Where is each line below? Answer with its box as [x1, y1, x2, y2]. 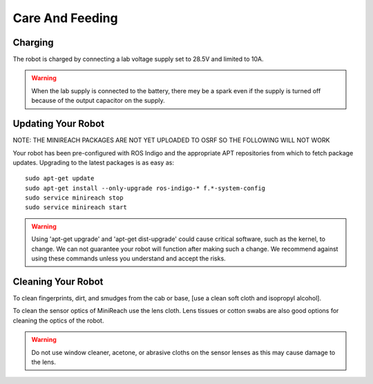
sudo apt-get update [25, 175, 95, 182]
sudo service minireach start [25, 204, 128, 211]
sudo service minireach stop [25, 194, 124, 202]
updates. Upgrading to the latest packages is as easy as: [12, 158, 174, 166]
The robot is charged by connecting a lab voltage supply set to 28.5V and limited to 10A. [12, 55, 264, 64]
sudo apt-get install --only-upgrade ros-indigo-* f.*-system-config [25, 184, 266, 192]
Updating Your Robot [12, 118, 105, 130]
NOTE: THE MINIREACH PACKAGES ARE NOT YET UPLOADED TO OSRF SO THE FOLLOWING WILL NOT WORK [12, 136, 330, 144]
